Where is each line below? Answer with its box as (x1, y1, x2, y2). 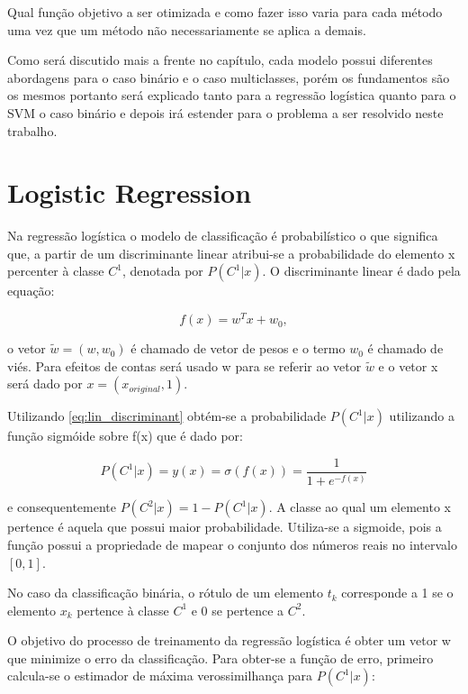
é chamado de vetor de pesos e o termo (130, 339, 346, 358)
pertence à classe (76, 600, 169, 619)
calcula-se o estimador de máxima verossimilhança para (7, 666, 313, 685)
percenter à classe (7, 261, 104, 280)
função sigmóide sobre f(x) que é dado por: (7, 426, 243, 445)
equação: (7, 281, 55, 300)
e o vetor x (378, 356, 438, 375)
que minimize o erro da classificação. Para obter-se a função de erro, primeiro (7, 648, 434, 667)
